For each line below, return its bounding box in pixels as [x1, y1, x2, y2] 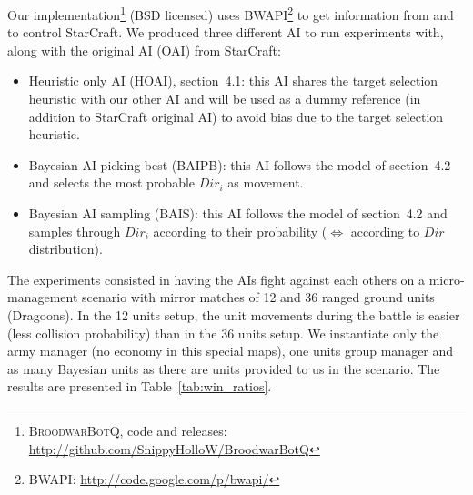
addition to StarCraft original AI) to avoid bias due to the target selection [28, 106, 444, 126]
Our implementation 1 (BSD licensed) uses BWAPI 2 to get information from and [7, 3, 454, 24]
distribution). [28, 239, 103, 258]
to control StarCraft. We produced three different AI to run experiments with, [7, 23, 444, 42]
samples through [28, 221, 121, 240]
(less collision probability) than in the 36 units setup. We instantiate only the [7, 323, 439, 342]
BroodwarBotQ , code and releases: [28, 420, 227, 439]
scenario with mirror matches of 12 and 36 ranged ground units [82, 288, 435, 307]
